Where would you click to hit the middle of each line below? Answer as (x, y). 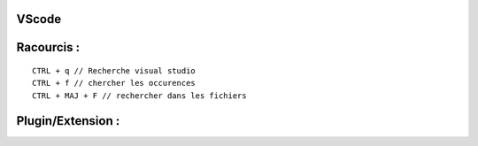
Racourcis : (48, 47)
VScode (39, 19)
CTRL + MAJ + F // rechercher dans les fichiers (139, 96)
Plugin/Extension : (68, 121)
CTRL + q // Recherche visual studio (114, 71)
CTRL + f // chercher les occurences (114, 83)
